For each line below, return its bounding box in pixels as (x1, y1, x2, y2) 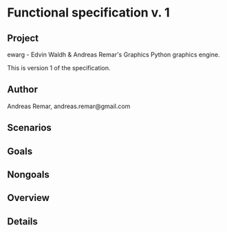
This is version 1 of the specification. (7, 64, 111, 72)
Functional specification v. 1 (7, 5, 170, 21)
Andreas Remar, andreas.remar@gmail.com (7, 102, 131, 110)
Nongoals (7, 169, 50, 180)
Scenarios (7, 122, 52, 134)
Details (7, 215, 38, 227)
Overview (7, 192, 50, 204)
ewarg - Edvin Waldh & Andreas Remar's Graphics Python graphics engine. (7, 50, 220, 59)
